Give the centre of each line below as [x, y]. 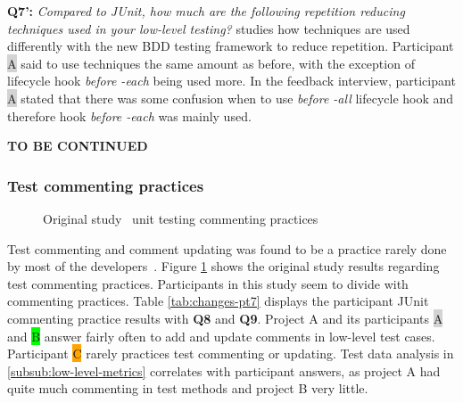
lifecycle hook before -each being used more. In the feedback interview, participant [231, 81]
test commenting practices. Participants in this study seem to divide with [208, 283]
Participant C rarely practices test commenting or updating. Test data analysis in [231, 354]
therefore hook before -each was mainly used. [129, 115]
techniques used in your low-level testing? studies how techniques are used [209, 28]
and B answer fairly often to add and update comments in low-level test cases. [221, 336]
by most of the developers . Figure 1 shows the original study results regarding [223, 266]
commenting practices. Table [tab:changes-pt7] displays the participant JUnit [218, 301]
